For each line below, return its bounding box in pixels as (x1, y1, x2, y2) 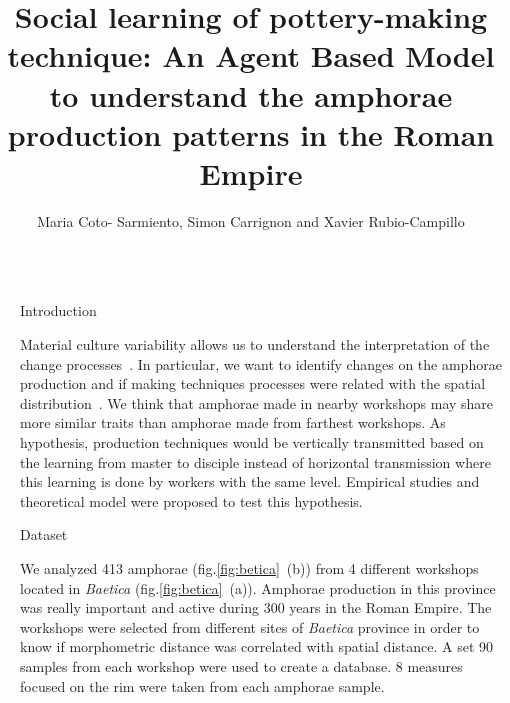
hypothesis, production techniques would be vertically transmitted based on (20, 432, 484, 453)
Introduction (20, 300, 97, 321)
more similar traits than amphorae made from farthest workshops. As (20, 412, 446, 433)
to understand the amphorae (49, 74, 453, 115)
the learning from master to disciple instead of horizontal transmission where (20, 451, 491, 472)
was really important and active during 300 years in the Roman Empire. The (20, 597, 492, 618)
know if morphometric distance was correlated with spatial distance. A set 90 (20, 636, 494, 657)
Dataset (20, 524, 68, 545)
